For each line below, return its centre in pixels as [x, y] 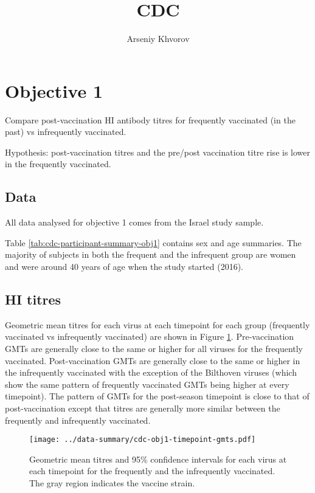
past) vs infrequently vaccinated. [66, 132]
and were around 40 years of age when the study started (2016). [124, 267]
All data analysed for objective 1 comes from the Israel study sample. [134, 222]
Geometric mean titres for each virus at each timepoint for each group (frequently [157, 324]
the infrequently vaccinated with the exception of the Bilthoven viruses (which [151, 372]
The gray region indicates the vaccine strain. [112, 483]
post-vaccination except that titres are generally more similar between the [143, 408]
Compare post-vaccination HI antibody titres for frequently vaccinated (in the [150, 119]
